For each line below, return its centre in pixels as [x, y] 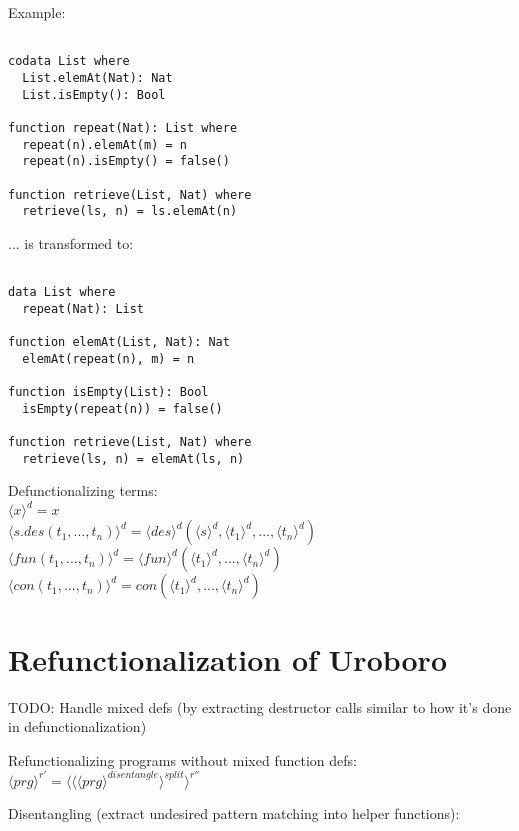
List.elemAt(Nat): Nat [97, 77]
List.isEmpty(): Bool [94, 94]
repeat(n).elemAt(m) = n [104, 144]
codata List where [69, 61]
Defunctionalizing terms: [83, 490]
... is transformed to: [71, 242]
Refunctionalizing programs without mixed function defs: [182, 759]
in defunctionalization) [77, 726]
